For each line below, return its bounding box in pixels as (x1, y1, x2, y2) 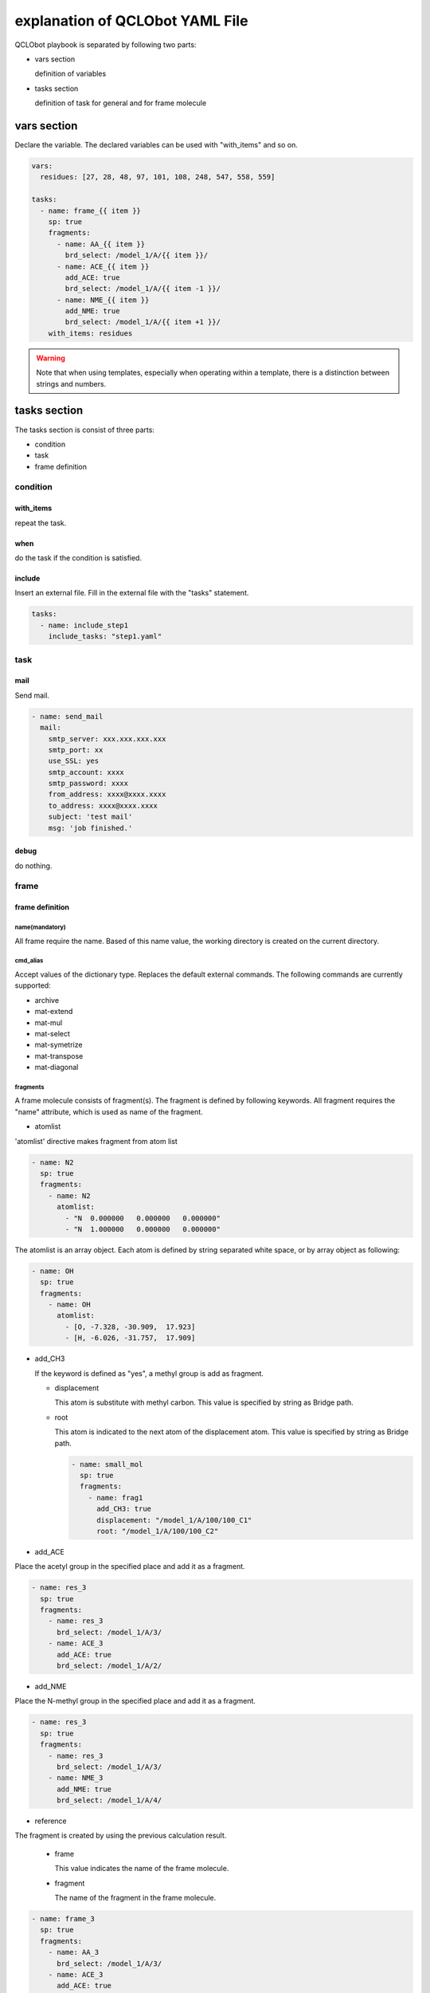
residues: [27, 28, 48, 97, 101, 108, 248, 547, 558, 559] (40, 172, 276, 182)
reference (34, 1816, 67, 1826)
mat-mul (34, 1017, 63, 1028)
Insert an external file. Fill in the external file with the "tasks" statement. (14, 588, 249, 598)
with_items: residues (48, 328, 133, 338)
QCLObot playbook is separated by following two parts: (14, 40, 197, 49)
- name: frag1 (88, 1493, 143, 1502)
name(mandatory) (14, 923, 67, 931)
